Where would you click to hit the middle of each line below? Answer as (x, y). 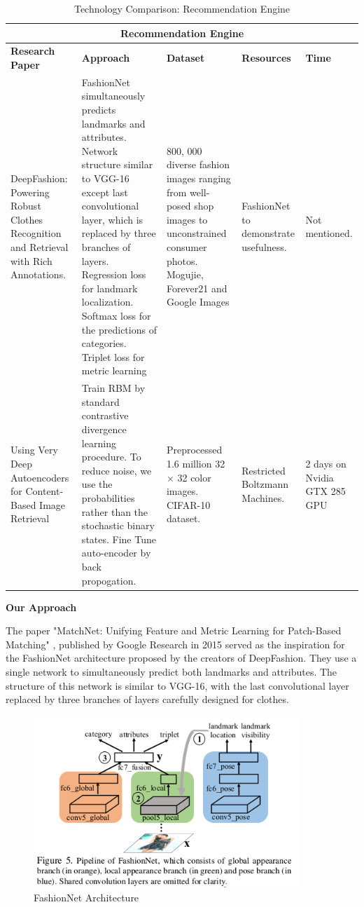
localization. (107, 302)
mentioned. (329, 233)
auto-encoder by (116, 553)
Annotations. (38, 274)
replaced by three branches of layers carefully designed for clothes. (147, 699)
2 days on (326, 463)
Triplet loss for (113, 356)
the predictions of (119, 329)
